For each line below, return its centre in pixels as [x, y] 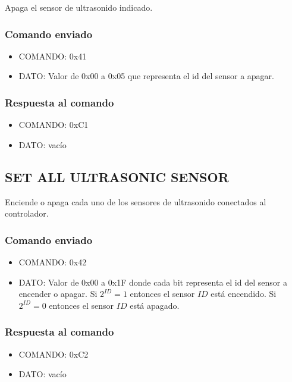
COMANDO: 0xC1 [54, 125]
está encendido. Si [244, 294]
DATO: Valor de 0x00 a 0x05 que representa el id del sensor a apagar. [146, 76]
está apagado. [155, 305]
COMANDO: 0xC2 [54, 354]
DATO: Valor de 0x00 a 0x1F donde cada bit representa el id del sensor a [153, 282]
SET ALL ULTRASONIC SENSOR [117, 176]
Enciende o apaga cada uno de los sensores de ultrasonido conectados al [136, 201]
